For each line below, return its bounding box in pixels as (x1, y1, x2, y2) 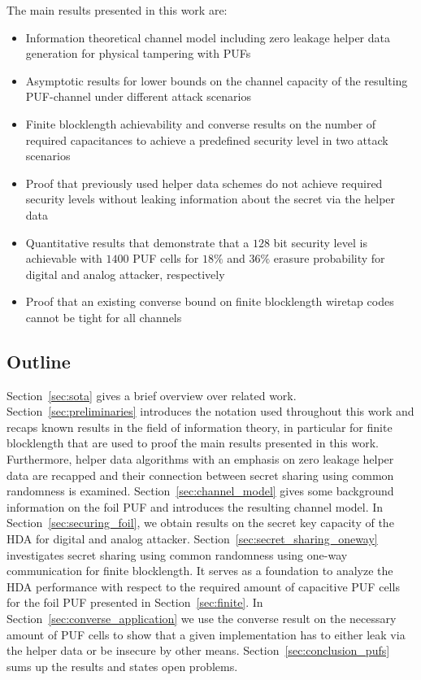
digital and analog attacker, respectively (25, 265, 225, 282)
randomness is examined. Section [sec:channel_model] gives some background (7, 482, 394, 499)
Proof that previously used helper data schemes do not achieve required (25, 174, 383, 191)
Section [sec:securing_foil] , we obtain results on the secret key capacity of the (7, 514, 394, 531)
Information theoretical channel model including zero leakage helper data (25, 28, 390, 46)
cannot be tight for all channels (25, 308, 182, 325)
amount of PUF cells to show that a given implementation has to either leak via (7, 626, 406, 643)
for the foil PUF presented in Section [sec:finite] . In (7, 594, 263, 611)
